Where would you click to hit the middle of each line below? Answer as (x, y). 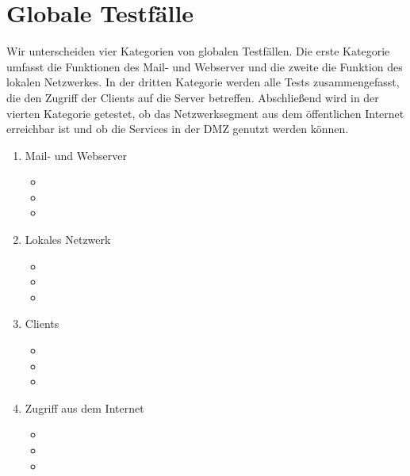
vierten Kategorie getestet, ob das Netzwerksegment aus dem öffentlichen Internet (205, 113)
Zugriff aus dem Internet (84, 407)
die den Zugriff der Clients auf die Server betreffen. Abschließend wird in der (193, 97)
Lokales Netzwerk (68, 240)
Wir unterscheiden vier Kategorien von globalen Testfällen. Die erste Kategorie (198, 51)
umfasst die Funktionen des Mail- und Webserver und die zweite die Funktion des (205, 66)
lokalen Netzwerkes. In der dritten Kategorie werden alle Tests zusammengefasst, (203, 82)
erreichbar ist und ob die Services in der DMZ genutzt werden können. (178, 129)
